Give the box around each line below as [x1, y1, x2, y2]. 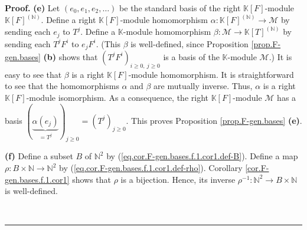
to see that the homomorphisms [5, 80, 119, 92]
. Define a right [41, 14, 96, 26]
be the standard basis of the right [119, 2, 241, 14]
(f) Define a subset [5, 150, 73, 162]
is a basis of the [163, 50, 220, 63]
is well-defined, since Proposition [130, 37, 249, 50]
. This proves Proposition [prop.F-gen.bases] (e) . [126, 114, 302, 126]
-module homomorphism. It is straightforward [128, 68, 294, 80]
